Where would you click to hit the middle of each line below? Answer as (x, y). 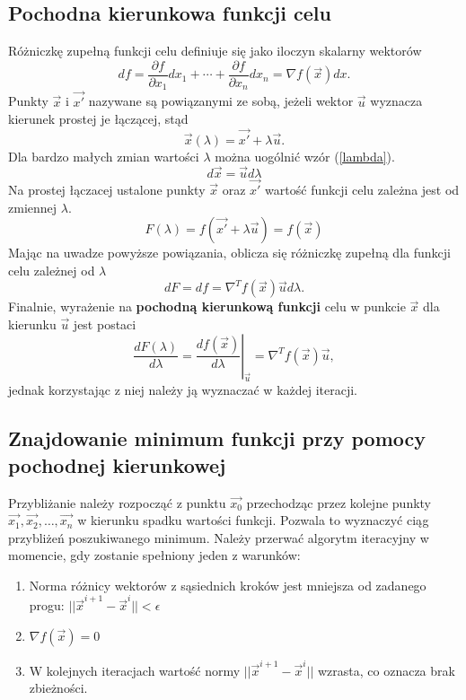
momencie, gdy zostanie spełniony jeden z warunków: (154, 555)
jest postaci (105, 324)
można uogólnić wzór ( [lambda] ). (305, 156)
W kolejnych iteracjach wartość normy (135, 670)
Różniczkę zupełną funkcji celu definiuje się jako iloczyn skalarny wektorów (215, 51)
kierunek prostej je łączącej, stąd (98, 119)
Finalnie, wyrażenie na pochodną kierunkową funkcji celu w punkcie (207, 306)
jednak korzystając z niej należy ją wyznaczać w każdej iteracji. (183, 390)
